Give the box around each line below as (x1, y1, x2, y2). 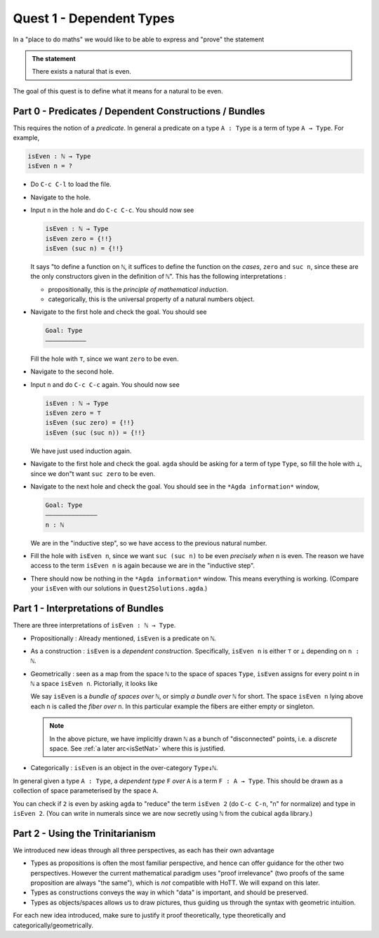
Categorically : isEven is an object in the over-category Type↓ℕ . (30, 764, 218, 772)
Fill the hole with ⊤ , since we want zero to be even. (30, 355, 179, 363)
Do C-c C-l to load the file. (30, 180, 112, 189)
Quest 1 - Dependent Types (13, 11, 175, 26)
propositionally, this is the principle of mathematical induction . (48, 285, 229, 293)
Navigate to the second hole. (30, 367, 114, 376)
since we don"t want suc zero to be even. (30, 469, 156, 477)
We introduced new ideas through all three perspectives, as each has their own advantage (13, 846, 274, 854)
